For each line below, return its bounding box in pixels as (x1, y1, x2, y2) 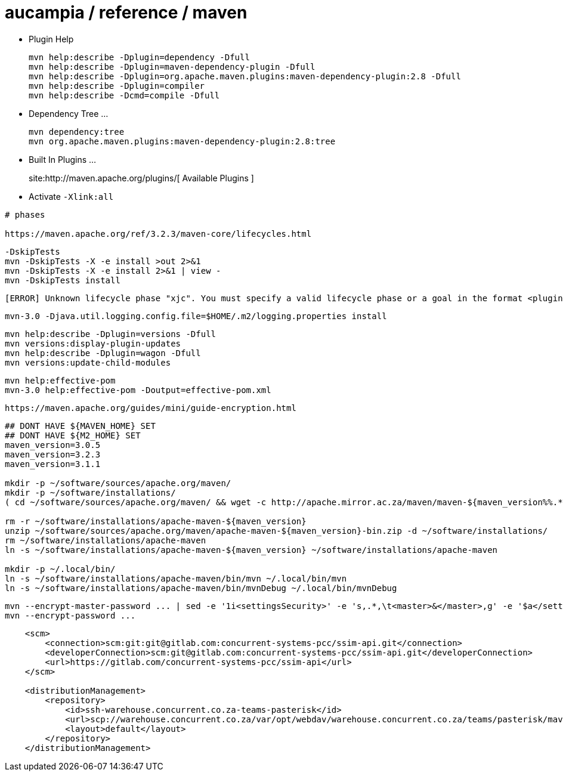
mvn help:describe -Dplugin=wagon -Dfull (5, 348, 201, 358)
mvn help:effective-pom (5, 375, 116, 385)
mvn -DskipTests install (5, 275, 120, 285)
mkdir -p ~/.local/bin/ (5, 564, 116, 574)
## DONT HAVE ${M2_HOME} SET (5, 430, 141, 440)
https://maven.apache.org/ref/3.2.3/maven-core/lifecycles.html (5, 228, 312, 239)
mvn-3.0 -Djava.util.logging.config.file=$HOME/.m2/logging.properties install (5, 311, 387, 321)
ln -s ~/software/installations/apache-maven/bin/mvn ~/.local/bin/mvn (5, 573, 347, 583)
